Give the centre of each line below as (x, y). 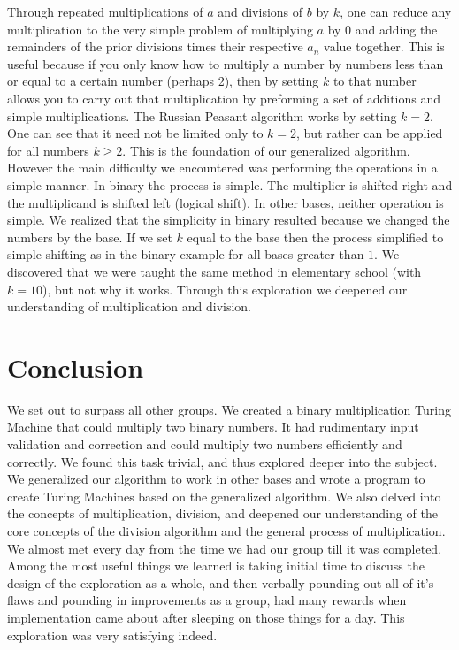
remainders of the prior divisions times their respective (155, 46)
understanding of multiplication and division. (129, 306)
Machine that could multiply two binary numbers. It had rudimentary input (213, 427)
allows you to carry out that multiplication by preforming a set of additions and (224, 98)
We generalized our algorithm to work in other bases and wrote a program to (216, 479)
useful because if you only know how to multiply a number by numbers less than (226, 63)
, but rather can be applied (370, 133)
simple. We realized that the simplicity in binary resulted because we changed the (229, 220)
